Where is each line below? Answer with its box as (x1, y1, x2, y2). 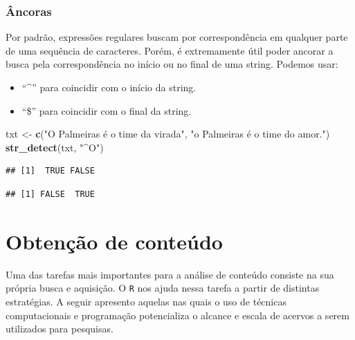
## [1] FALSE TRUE (6, 189, 95, 199)
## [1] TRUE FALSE (6, 166, 95, 176)
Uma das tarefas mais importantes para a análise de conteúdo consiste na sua (6, 267, 334, 281)
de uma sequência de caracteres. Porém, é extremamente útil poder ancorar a (6, 43, 334, 57)
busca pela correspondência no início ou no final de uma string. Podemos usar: (6, 57, 338, 71)
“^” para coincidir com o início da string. (21, 80, 197, 94)
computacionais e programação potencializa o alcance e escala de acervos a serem (6, 308, 349, 322)
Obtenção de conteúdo (6, 227, 223, 255)
